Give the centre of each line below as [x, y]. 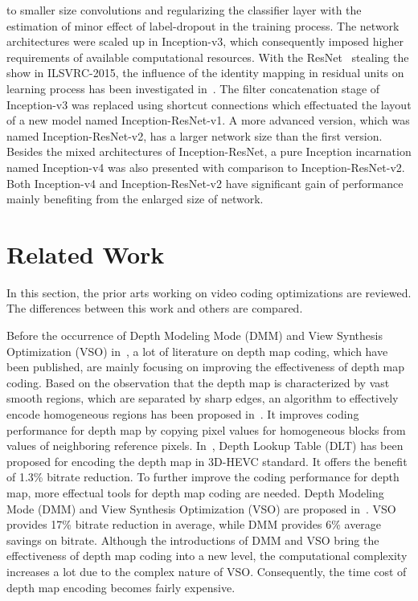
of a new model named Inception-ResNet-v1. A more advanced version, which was [208, 120]
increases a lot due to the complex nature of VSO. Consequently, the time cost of [207, 571]
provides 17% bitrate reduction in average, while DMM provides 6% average [194, 524]
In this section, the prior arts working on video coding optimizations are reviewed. [209, 292]
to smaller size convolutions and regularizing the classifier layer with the [184, 10]
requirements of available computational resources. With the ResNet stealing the [208, 57]
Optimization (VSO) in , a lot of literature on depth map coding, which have [197, 351]
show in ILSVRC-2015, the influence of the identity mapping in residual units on [205, 73]
